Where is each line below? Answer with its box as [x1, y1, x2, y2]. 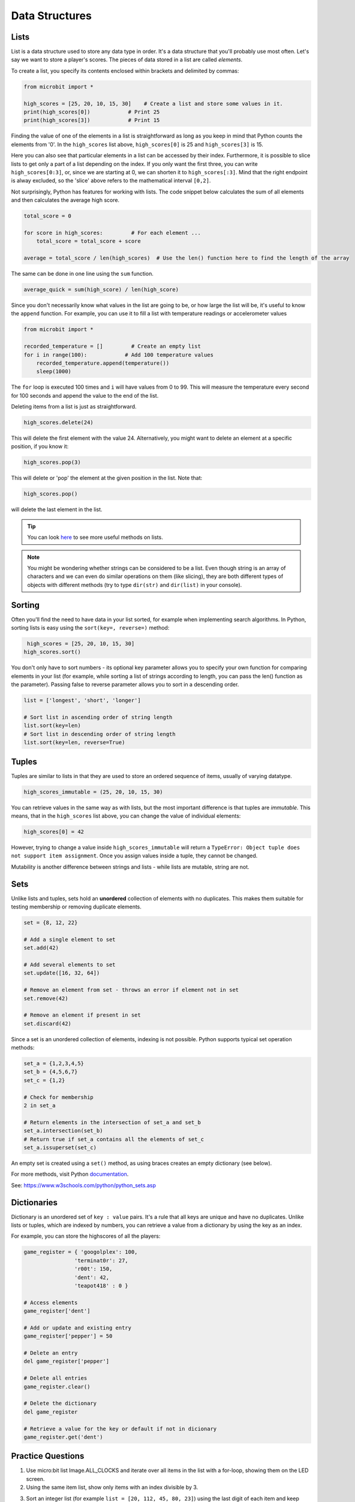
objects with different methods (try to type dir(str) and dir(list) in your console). [27, 581, 242, 588]
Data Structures [11, 9, 92, 22]
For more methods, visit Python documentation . [11, 1170, 129, 1178]
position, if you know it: [11, 443, 69, 450]
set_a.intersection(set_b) [23, 1127, 103, 1134]
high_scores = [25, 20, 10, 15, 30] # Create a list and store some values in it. [23, 100, 283, 107]
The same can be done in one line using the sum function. [11, 270, 154, 278]
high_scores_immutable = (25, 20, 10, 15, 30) [23, 788, 163, 795]
